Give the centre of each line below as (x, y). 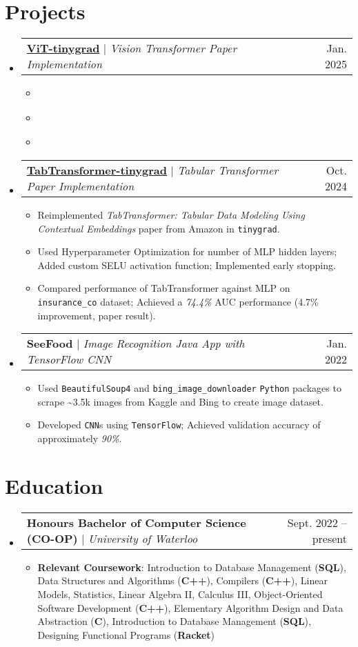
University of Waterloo (143, 538)
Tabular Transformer (228, 170)
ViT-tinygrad (63, 48)
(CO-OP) (52, 538)
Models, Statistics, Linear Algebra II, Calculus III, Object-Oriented (180, 594)
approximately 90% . (80, 438)
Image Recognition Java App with (164, 344)
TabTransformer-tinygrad (97, 170)
